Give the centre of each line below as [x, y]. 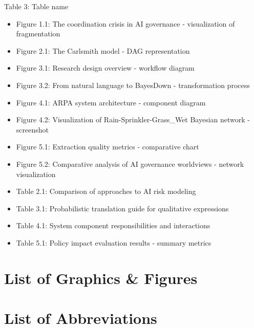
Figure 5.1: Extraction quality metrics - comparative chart [108, 147]
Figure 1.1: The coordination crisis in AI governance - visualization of [125, 23]
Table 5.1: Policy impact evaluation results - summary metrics [114, 242]
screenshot [32, 129]
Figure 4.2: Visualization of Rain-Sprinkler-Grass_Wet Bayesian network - [133, 119]
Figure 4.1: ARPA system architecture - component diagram [111, 102]
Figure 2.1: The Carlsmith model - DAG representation [103, 50]
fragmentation [38, 34]
